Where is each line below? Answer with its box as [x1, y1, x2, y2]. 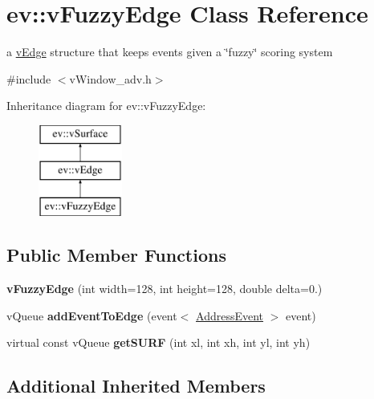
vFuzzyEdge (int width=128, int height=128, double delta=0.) [6, 280, 323, 297]
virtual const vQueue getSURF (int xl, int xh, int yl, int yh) [6, 334, 311, 351]
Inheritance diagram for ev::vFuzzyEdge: [6, 97, 206, 114]
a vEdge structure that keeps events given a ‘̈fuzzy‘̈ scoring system [6, 43, 333, 60]
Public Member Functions [6, 242, 226, 267]
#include [6, 70, 51, 87]
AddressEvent [196, 307, 264, 324]
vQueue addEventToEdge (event [6, 307, 177, 324]
